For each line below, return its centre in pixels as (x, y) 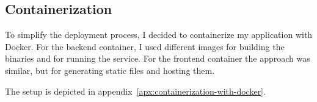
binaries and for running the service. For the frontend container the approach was (158, 58)
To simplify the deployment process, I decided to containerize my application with (159, 35)
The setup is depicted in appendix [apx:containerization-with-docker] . (135, 91)
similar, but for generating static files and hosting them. (110, 70)
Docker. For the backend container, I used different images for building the (145, 46)
